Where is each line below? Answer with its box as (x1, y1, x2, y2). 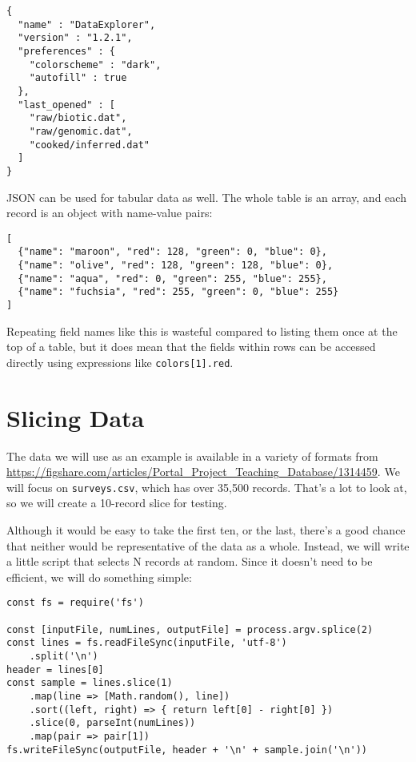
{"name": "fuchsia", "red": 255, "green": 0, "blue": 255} (18, 286, 339, 298)
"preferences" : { (18, 45, 116, 57)
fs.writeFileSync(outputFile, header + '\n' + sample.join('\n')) (6, 744, 368, 756)
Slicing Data (6, 401, 145, 433)
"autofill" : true (29, 72, 127, 84)
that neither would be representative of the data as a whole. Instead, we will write (6, 537, 410, 554)
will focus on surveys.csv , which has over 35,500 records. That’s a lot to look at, (6, 478, 407, 495)
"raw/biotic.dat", (29, 112, 127, 124)
